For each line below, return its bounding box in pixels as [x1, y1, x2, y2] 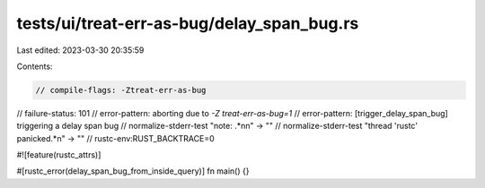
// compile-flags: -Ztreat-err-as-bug [35, 85, 207, 95]
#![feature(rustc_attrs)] [16, 150, 101, 160]
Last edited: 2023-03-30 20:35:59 [16, 45, 145, 56]
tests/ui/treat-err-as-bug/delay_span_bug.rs [16, 13, 359, 33]
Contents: [16, 61, 53, 72]
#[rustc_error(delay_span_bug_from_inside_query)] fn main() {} [16, 166, 250, 176]
